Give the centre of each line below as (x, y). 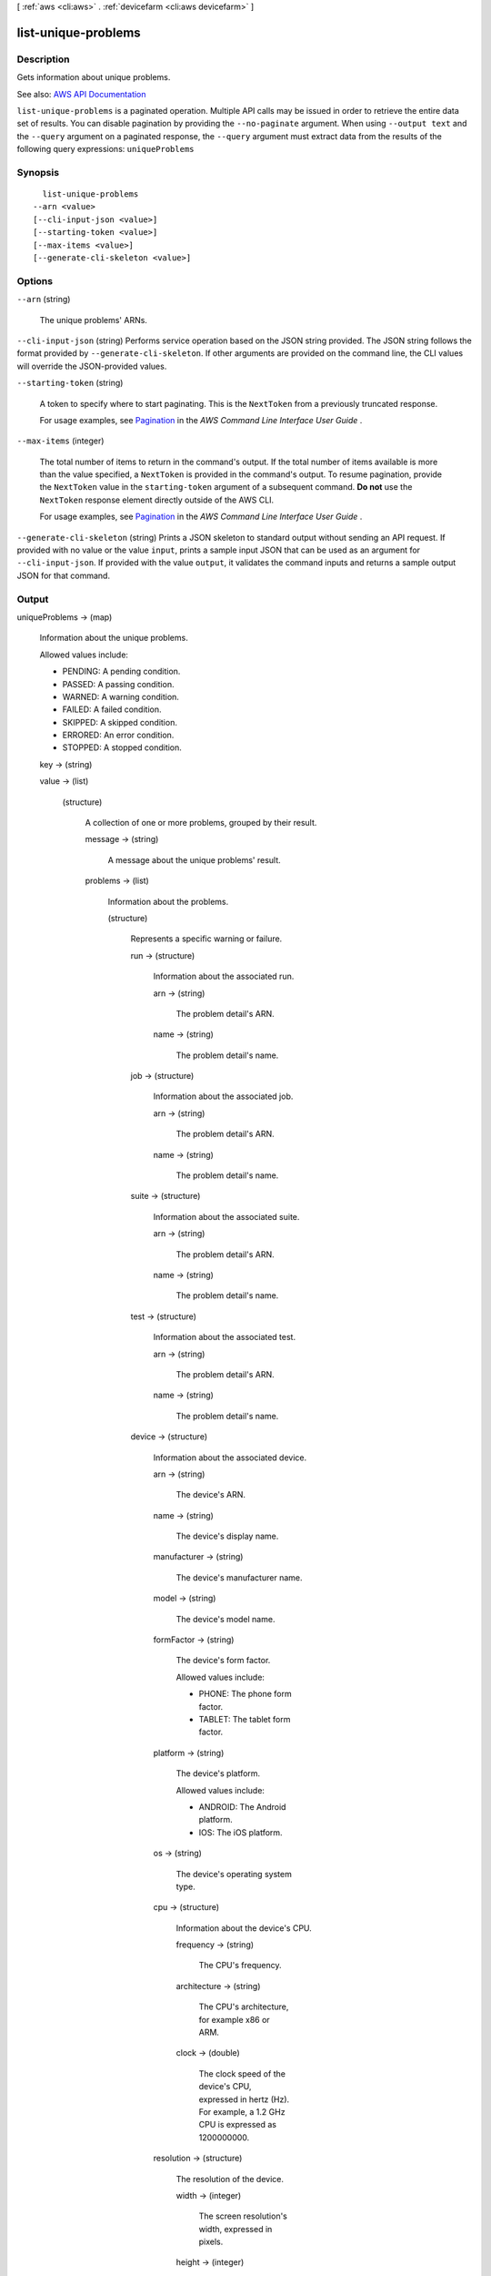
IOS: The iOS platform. (240, 1832)
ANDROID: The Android (242, 1806)
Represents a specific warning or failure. (206, 939)
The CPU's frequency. (240, 1966)
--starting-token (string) (70, 383)
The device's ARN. (210, 1495)
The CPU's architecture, (244, 2007)
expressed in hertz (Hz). (244, 2099)
